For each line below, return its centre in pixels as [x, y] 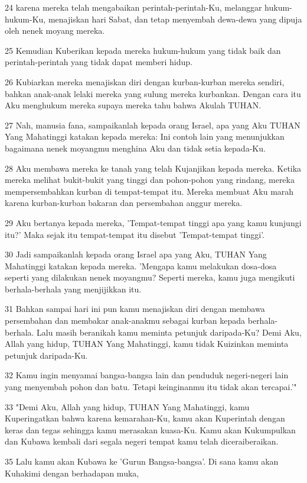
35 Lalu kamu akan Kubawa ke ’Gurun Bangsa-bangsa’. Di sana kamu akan [142, 461]
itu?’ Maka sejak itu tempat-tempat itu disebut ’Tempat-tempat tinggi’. [135, 234]
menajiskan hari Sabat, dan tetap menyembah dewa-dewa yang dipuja [175, 19]
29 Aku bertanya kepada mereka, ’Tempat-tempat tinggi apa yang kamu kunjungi [153, 222]
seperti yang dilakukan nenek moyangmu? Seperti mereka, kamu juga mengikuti [150, 277]
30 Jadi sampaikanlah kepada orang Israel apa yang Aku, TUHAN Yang [136, 254]
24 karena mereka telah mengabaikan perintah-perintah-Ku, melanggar [133, 7]
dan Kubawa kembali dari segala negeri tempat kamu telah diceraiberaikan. [142, 441]
